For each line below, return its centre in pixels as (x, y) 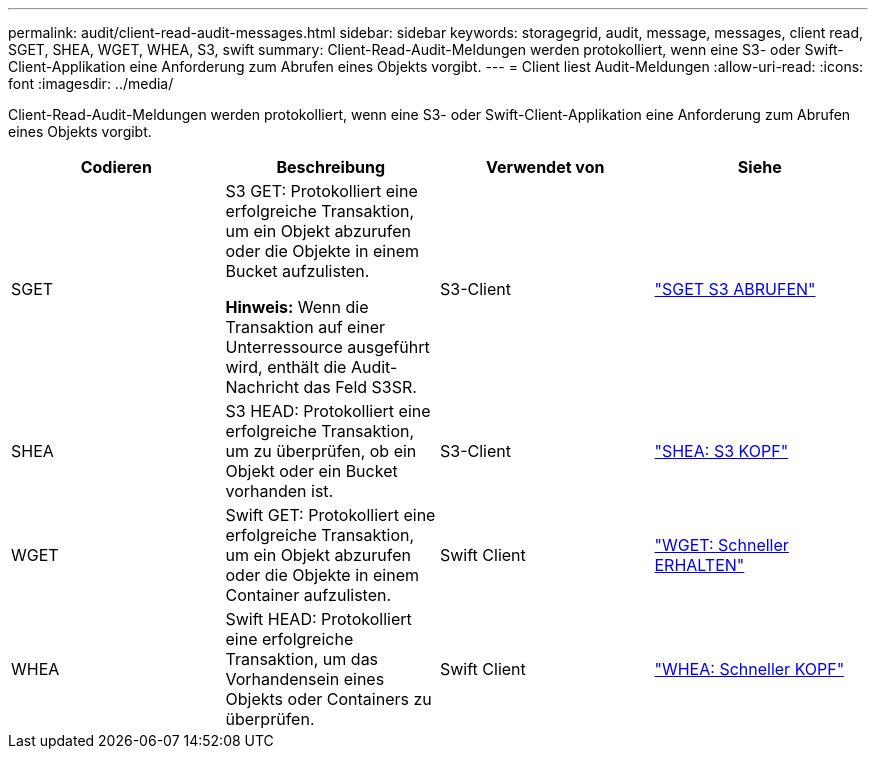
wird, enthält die (286, 367)
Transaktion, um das (302, 659)
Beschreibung (331, 167)
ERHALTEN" (699, 565)
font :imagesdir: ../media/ (91, 83)
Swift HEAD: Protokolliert (318, 619)
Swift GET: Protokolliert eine (330, 515)
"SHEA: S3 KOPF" (721, 451)
